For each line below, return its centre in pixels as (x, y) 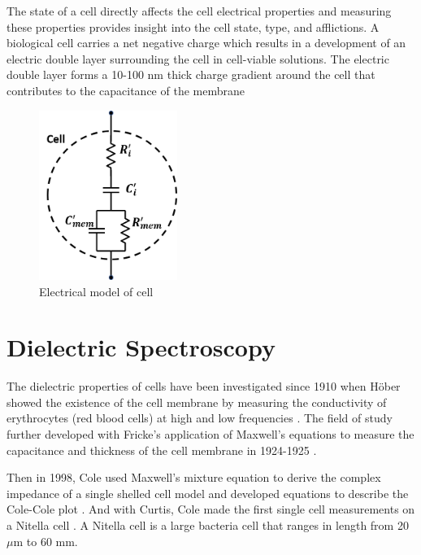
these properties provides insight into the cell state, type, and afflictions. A (193, 26)
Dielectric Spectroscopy (141, 347)
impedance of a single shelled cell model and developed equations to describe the (208, 493)
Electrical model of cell (96, 291)
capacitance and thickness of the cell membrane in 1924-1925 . (162, 450)
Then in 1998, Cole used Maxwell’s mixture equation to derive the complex (194, 477)
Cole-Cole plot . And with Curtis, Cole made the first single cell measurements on (211, 509)
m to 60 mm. (46, 541)
